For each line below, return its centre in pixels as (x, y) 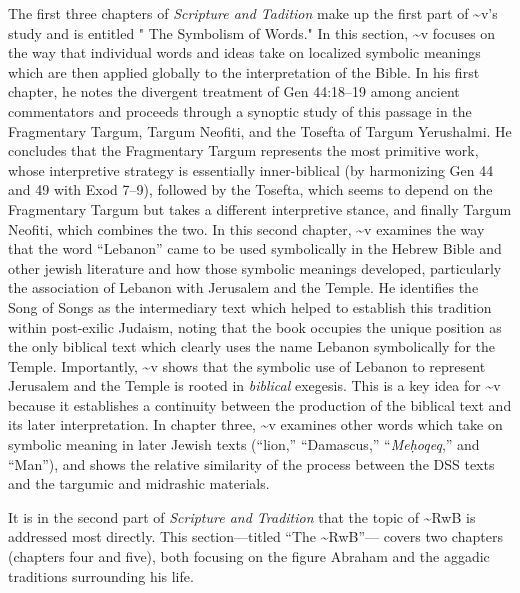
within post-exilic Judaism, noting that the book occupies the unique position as (255, 326)
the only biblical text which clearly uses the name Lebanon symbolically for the (252, 346)
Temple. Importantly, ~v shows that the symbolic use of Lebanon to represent (247, 365)
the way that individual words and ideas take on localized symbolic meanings (244, 52)
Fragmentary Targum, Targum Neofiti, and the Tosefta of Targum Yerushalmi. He (260, 130)
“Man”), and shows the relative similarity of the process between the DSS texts (251, 463)
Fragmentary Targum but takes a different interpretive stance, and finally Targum (260, 208)
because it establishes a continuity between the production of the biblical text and (260, 404)
